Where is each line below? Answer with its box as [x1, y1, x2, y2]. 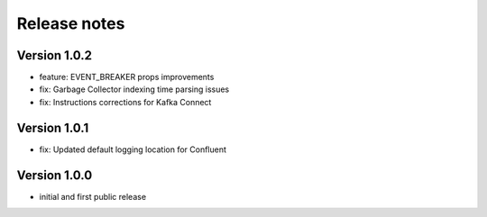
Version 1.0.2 [16, 48, 93, 63]
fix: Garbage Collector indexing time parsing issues [39, 84, 230, 95]
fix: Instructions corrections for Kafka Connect [39, 96, 212, 107]
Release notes [16, 14, 125, 33]
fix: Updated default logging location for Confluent [39, 144, 227, 155]
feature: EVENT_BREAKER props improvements [39, 72, 215, 83]
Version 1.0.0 [16, 167, 93, 183]
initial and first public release [39, 191, 147, 202]
